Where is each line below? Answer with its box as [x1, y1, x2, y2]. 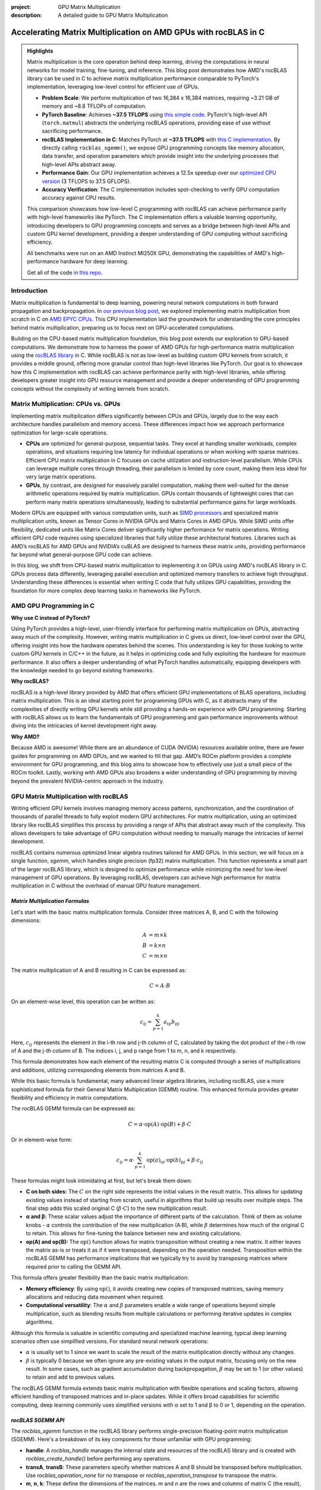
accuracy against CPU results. [42, 194, 116, 201]
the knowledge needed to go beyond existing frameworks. [11, 667, 154, 674]
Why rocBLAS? [11, 678, 49, 685]
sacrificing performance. [42, 128, 103, 135]
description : [11, 12, 42, 19]
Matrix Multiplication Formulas [11, 898, 89, 905]
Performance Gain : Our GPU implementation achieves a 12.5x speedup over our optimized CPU [42, 169, 276, 176]
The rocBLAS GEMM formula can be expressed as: [11, 1105, 136, 1112]
